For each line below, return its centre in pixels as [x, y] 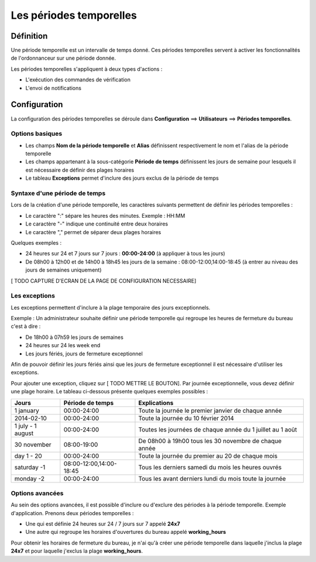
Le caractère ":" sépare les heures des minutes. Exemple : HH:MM [105, 215]
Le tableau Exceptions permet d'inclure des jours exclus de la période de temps [122, 178]
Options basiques [37, 133]
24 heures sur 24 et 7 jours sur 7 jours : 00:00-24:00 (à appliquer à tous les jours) [125, 253]
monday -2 [30, 478]
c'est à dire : [26, 326]
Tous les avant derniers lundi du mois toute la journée [212, 478]
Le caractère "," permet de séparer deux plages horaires [93, 232]
